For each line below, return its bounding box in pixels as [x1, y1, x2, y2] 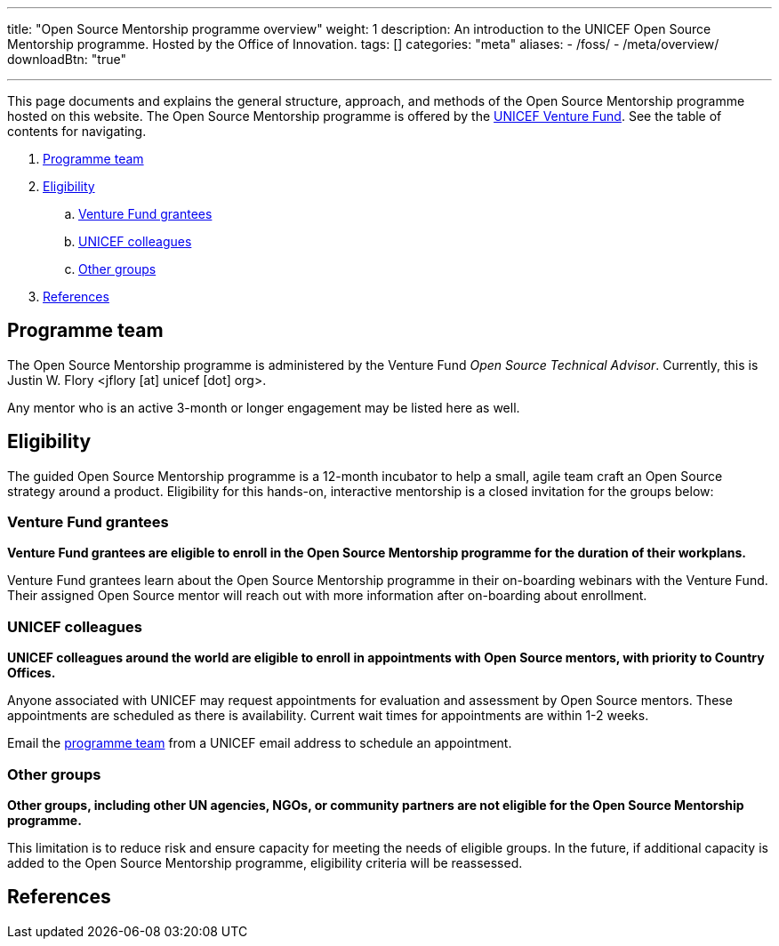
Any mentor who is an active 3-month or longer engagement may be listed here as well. [7, 399, 520, 415]
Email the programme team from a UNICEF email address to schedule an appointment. [7, 735, 512, 751]
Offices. [7, 665, 56, 681]
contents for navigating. [7, 124, 147, 139]
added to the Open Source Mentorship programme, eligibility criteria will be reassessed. [7, 854, 523, 870]
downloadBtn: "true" [7, 52, 126, 67]
